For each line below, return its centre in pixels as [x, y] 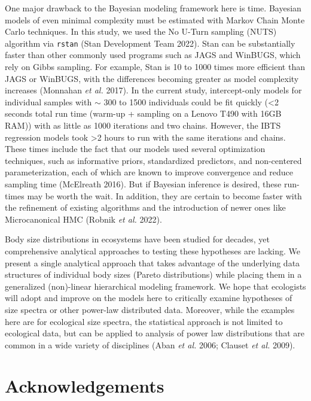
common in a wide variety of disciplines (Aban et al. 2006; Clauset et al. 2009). [150, 344]
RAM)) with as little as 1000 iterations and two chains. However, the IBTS [143, 125]
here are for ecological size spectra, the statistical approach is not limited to [144, 321]
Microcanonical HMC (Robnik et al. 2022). [83, 219]
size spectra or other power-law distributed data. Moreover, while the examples [150, 309]
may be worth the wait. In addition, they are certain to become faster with [164, 195]
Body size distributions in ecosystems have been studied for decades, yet [138, 239]
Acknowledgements [85, 386]
